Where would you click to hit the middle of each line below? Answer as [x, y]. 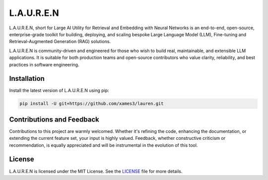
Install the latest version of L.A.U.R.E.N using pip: [59, 90]
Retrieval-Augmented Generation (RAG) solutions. [60, 42]
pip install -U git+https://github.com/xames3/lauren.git [92, 104]
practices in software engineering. [44, 64]
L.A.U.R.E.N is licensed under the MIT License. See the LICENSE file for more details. [96, 171]
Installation [27, 79]
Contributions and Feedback [54, 119]
